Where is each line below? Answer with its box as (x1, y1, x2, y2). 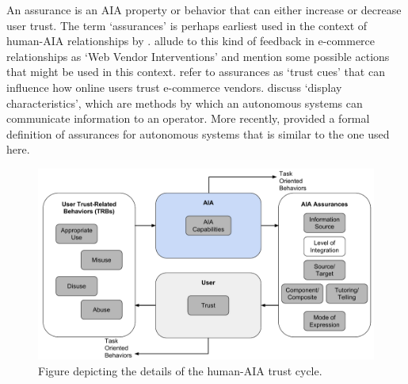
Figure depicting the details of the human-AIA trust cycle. (38, 362, 322, 378)
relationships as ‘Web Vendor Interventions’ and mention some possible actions (6, 48, 390, 64)
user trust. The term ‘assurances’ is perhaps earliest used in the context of (6, 17, 368, 33)
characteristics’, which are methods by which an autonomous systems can (6, 94, 363, 111)
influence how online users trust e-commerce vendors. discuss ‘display (6, 78, 342, 95)
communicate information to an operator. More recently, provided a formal (6, 110, 370, 127)
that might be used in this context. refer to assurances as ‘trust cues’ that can (6, 63, 385, 80)
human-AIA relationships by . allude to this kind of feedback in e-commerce (6, 32, 376, 49)
